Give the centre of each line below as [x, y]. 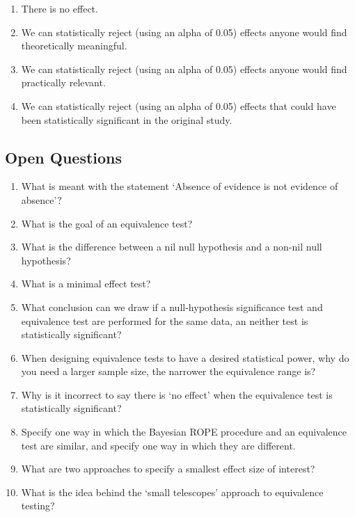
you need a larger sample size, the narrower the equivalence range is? [168, 371]
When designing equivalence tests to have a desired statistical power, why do [185, 357]
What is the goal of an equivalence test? [107, 223]
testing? [38, 506]
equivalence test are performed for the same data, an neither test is [165, 320]
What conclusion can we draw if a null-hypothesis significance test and [172, 307]
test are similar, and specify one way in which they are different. [158, 445]
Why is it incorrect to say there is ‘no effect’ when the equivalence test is [177, 394]
